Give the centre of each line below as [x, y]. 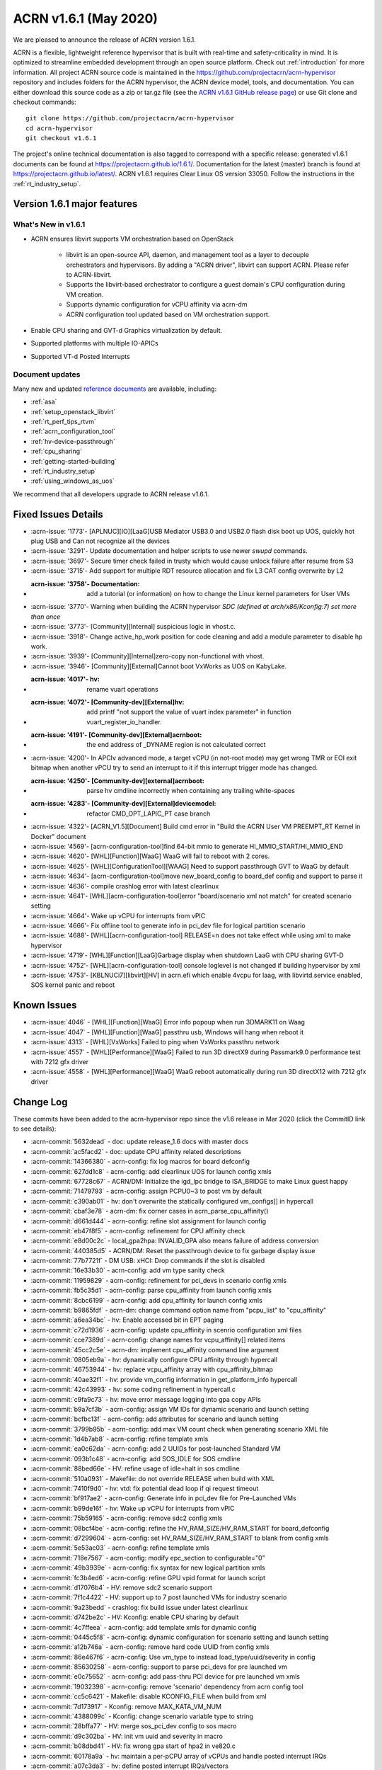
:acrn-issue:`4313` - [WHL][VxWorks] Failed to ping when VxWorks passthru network [155, 1042]
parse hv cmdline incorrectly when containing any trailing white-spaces [191, 791]
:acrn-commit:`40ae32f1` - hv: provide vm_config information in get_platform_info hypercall [164, 1379]
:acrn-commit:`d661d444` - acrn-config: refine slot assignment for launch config [149, 1221]
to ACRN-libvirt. [89, 274]
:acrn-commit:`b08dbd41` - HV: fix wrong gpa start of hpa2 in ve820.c [133, 1746]
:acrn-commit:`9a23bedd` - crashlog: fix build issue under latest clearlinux [139, 1607]
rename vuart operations [122, 689]
